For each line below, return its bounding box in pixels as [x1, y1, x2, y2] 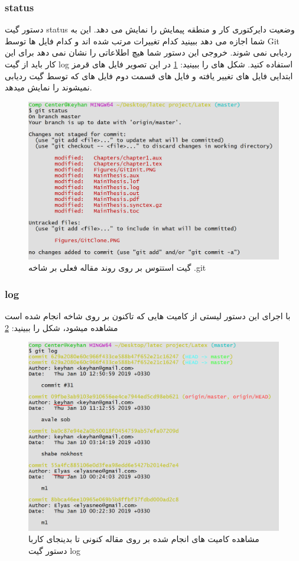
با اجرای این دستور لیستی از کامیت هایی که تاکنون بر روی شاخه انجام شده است [5, 310, 291, 322]
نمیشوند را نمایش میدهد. [5, 81, 92, 93]
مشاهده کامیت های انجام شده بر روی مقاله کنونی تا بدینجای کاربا [28, 533, 259, 545]
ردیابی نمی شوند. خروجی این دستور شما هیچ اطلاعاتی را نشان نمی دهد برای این [5, 46, 292, 59]
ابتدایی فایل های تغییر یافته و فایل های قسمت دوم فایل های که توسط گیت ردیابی [5, 69, 293, 82]
